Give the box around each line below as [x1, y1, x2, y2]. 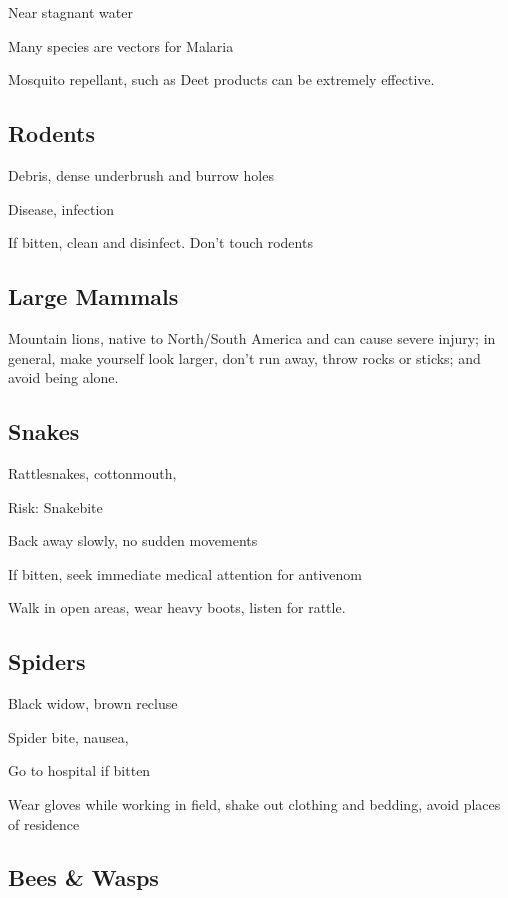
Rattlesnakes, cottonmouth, [8, 462, 177, 483]
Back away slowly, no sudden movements [8, 530, 258, 551]
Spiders [8, 646, 86, 677]
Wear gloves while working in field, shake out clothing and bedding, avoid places [8, 793, 501, 814]
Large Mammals [8, 281, 179, 312]
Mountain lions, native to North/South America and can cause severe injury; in [8, 327, 496, 348]
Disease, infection [8, 198, 115, 219]
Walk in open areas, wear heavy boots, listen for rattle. [8, 597, 346, 618]
